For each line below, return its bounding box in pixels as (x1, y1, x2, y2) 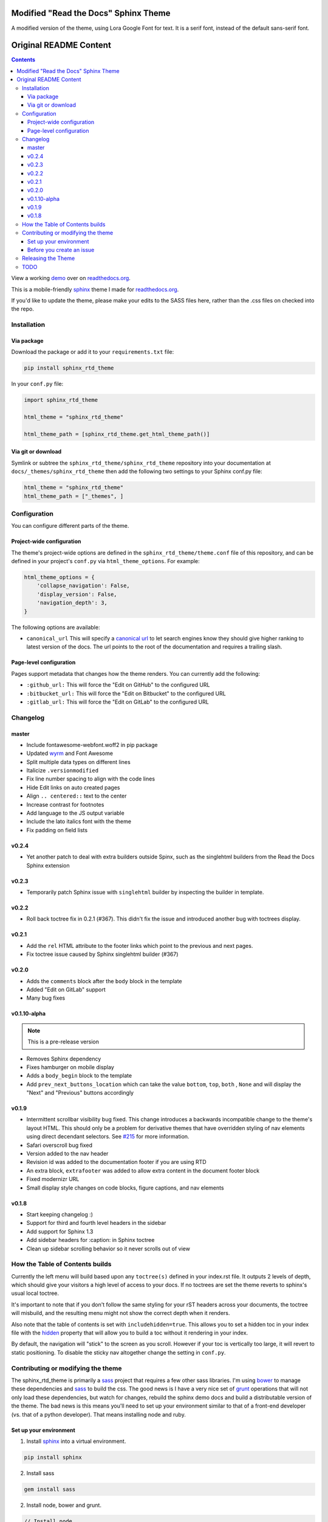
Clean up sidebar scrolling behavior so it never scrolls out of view (26, 1245, 191, 1252)
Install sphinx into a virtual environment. (26, 1437, 126, 1445)
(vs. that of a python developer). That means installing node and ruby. (11, 1411, 186, 1418)
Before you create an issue (27, 247, 95, 254)
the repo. (11, 305, 35, 313)
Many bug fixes (26, 994, 66, 1001)
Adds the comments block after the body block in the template (26, 977, 182, 984)
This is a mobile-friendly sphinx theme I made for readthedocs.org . (11, 286, 179, 293)
